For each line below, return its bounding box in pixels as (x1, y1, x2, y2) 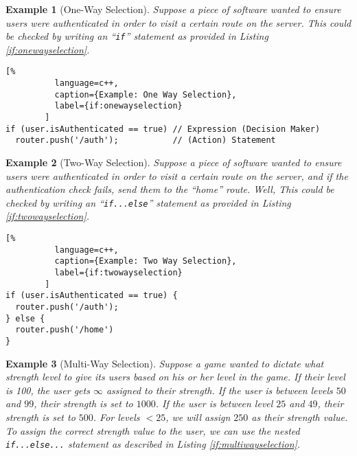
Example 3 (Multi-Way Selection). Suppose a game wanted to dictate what (5, 356, 324, 370)
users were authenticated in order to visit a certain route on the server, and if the (5, 168, 348, 183)
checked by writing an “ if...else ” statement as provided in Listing (5, 195, 291, 209)
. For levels (93, 410, 140, 424)
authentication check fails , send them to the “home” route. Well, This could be (5, 182, 334, 196)
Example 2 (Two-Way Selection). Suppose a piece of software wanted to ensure (5, 155, 342, 170)
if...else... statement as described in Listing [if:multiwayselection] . (5, 437, 301, 451)
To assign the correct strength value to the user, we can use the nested (5, 423, 300, 437)
